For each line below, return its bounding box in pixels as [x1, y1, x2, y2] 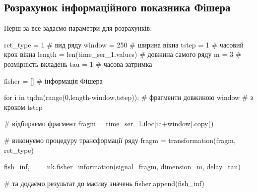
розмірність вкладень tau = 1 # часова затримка [4, 58, 152, 69]
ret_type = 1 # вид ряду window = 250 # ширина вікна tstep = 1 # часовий [4, 39, 244, 49]
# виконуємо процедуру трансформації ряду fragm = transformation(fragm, [4, 135, 236, 145]
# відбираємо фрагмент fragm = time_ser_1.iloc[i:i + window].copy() [4, 118, 214, 129]
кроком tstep [4, 101, 43, 112]
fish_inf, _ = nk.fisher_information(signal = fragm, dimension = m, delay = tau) [4, 161, 241, 172]
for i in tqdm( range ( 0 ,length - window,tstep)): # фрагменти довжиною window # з [4, 92, 253, 102]
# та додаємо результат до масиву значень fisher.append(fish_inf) [4, 178, 204, 188]
